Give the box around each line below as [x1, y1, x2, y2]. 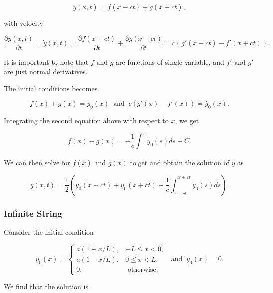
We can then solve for [4, 157, 70, 168]
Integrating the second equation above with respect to [4, 115, 169, 126]
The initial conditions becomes [4, 83, 98, 93]
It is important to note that [4, 56, 89, 67]
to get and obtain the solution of [130, 157, 230, 168]
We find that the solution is [4, 281, 88, 292]
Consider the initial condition [4, 226, 94, 237]
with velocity [4, 18, 43, 28]
